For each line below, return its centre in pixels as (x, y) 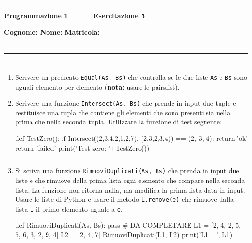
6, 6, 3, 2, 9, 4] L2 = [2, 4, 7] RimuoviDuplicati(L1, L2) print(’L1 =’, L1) (124, 234)
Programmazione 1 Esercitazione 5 (75, 15)
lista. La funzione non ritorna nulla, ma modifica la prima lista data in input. (130, 190)
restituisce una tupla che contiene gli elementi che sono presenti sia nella (123, 112)
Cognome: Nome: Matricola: (52, 32)
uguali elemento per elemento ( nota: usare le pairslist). (97, 86)
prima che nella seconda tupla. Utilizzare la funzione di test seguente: (118, 122)
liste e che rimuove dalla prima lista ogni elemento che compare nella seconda (130, 180)
